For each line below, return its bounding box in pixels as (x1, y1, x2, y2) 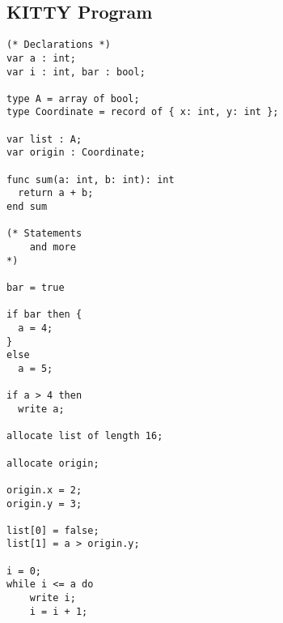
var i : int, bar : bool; (6, 66, 146, 78)
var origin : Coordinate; (6, 147, 146, 159)
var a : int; (6, 52, 76, 64)
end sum (6, 201, 48, 213)
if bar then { (6, 309, 82, 321)
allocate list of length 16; (6, 430, 163, 442)
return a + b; (18, 187, 94, 199)
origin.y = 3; (6, 497, 82, 510)
